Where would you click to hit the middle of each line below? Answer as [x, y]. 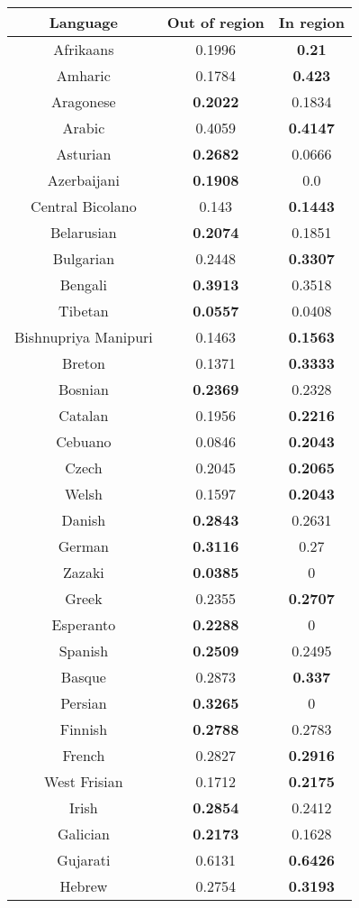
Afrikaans [84, 49]
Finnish [84, 729]
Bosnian [83, 389]
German [83, 546]
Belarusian [84, 232]
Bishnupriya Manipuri [84, 337]
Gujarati [84, 860]
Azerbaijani [83, 180]
